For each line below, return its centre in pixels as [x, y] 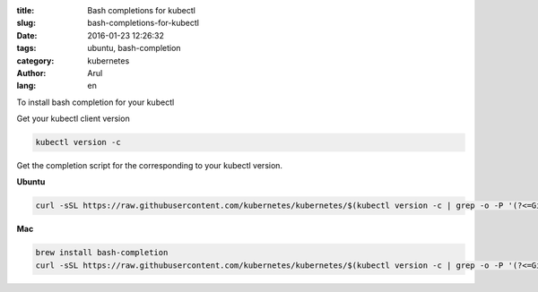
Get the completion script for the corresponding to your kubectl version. [149, 166]
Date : [27, 35]
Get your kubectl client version [73, 119]
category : [35, 60]
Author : [31, 73]
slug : [26, 23]
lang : [26, 86]
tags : [26, 48]
